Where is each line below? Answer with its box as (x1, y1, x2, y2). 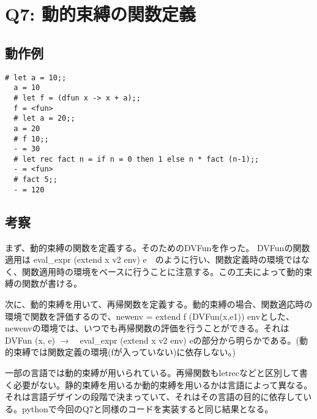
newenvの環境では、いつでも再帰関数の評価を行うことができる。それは (5, 322, 289, 334)
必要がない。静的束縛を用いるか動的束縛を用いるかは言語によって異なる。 (13, 378, 313, 391)
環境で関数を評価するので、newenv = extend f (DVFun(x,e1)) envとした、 (5, 309, 295, 322)
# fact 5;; (13, 175, 58, 184)
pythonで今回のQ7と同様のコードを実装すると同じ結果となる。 (21, 402, 274, 415)
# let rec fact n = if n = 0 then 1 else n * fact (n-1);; (13, 154, 259, 164)
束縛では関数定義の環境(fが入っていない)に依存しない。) (13, 345, 236, 358)
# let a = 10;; (5, 73, 67, 82)
